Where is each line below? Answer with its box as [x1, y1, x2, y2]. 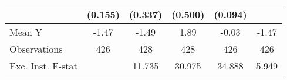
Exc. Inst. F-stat [9, 59, 77, 72]
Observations [9, 42, 63, 55]
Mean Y [9, 25, 43, 39]
